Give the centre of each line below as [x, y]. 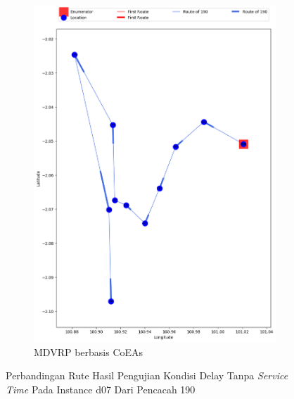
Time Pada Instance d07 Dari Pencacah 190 [101, 389]
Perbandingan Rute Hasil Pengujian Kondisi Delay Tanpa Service [147, 375]
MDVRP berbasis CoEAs [89, 351]
